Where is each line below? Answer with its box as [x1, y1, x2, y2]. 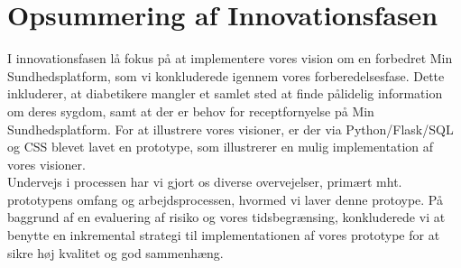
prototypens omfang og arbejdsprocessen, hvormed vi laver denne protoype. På [7, 189, 443, 208]
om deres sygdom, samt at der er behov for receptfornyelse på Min [7, 101, 374, 120]
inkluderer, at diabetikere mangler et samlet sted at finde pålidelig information [7, 84, 443, 103]
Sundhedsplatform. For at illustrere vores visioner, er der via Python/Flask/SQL [7, 119, 454, 138]
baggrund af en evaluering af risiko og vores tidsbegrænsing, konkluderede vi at [7, 208, 446, 226]
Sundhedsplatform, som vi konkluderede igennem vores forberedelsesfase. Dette [7, 66, 445, 85]
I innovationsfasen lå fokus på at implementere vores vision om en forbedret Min [7, 49, 453, 68]
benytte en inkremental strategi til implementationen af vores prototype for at [7, 226, 440, 245]
